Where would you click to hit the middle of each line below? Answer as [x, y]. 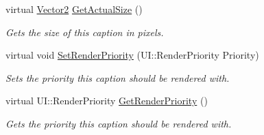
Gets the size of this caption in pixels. [85, 32]
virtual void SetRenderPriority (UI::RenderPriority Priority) [132, 55]
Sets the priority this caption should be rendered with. [118, 77]
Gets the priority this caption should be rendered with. [119, 123]
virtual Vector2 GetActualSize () [74, 9]
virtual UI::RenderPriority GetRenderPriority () [107, 101]
